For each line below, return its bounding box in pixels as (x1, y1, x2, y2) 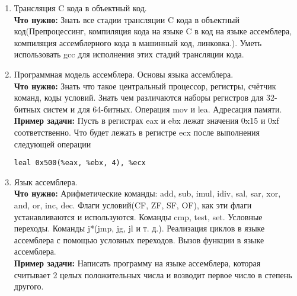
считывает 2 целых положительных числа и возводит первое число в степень (14, 268, 292, 281)
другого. (14, 280, 44, 292)
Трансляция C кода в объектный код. (14, 2, 147, 14)
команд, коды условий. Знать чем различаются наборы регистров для (14, 91, 264, 104)
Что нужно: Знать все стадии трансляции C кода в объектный (14, 13, 240, 25)
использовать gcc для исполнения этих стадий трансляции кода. (14, 48, 244, 60)
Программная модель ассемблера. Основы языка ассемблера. (14, 67, 234, 80)
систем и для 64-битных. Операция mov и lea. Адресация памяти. (43, 102, 282, 115)
